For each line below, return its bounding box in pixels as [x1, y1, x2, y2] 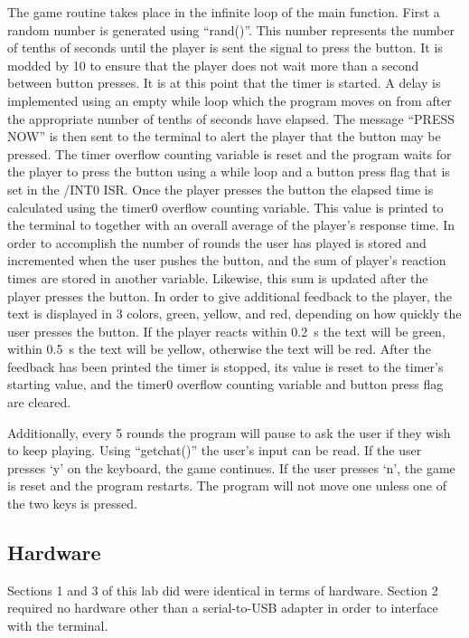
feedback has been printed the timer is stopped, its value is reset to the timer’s [7, 357, 444, 376]
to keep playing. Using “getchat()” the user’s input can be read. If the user [7, 441, 422, 460]
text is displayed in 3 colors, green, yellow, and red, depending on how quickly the [7, 304, 462, 323]
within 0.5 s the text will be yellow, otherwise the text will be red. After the [7, 339, 431, 358]
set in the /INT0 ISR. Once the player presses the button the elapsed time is [7, 179, 434, 198]
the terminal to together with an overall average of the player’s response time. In [7, 215, 455, 234]
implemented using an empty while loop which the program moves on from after [7, 90, 452, 110]
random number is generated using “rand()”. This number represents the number [7, 20, 455, 39]
